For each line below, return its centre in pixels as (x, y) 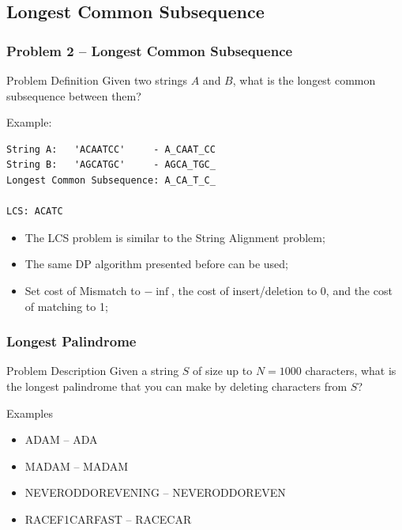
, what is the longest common (304, 80)
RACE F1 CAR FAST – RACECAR (108, 519)
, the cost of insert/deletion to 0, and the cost (282, 290)
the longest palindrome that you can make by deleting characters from (177, 386)
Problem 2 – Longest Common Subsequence (150, 50)
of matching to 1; (66, 306)
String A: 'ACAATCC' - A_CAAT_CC (111, 149)
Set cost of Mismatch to (83, 290)
